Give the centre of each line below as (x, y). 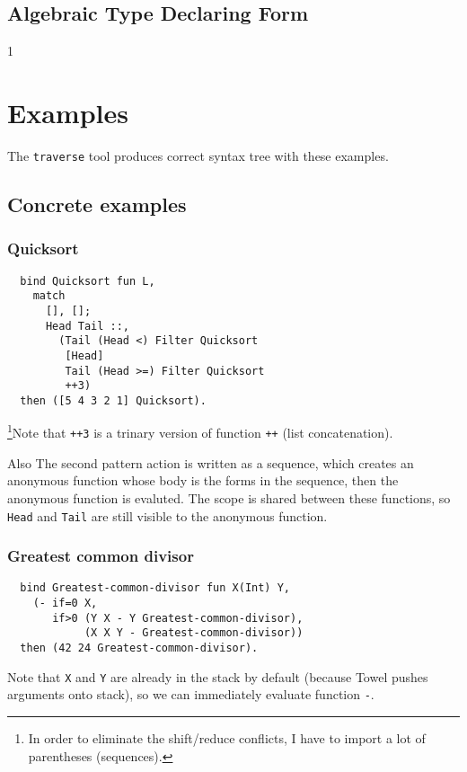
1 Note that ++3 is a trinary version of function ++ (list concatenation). (200, 431)
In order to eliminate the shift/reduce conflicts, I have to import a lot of (227, 738)
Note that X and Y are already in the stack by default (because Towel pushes (218, 676)
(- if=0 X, (65, 603)
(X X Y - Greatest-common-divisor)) (194, 633)
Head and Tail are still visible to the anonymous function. (167, 515)
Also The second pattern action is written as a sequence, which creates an (211, 462)
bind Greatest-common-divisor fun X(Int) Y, (155, 588)
